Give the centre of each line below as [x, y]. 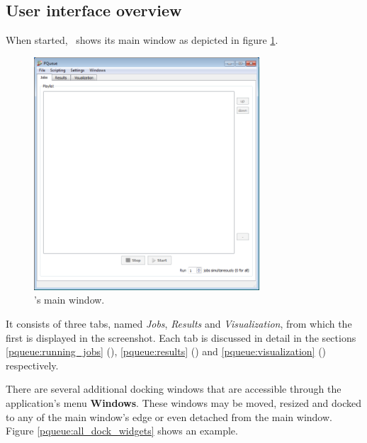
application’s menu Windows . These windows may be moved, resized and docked [184, 402]
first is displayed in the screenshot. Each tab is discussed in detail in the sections [181, 337]
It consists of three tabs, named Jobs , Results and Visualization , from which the [179, 323]
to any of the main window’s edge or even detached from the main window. [169, 416]
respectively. [32, 365]
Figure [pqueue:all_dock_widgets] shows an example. [122, 431]
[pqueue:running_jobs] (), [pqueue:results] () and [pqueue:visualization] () [166, 351]
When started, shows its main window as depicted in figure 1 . [142, 40]
